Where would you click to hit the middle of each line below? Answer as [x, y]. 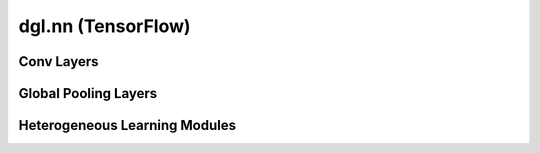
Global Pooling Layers [88, 93]
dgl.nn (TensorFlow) [104, 26]
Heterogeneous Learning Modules [127, 125]
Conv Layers [58, 61]
